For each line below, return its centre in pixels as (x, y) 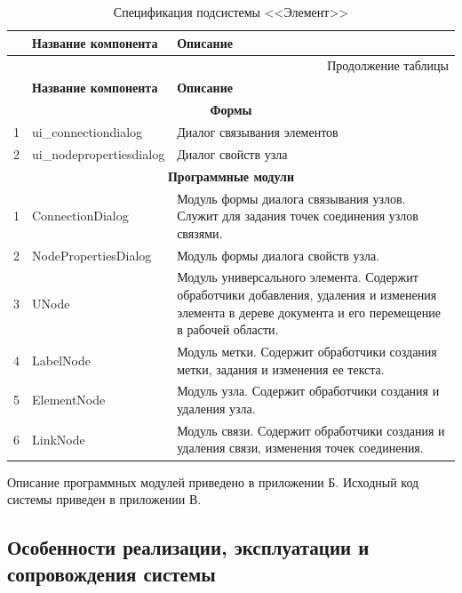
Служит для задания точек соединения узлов (298, 216)
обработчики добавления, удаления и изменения (307, 294)
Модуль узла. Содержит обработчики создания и (308, 391)
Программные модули (231, 176)
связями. (200, 232)
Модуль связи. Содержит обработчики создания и (311, 430)
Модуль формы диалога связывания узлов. (291, 198)
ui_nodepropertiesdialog (99, 153)
